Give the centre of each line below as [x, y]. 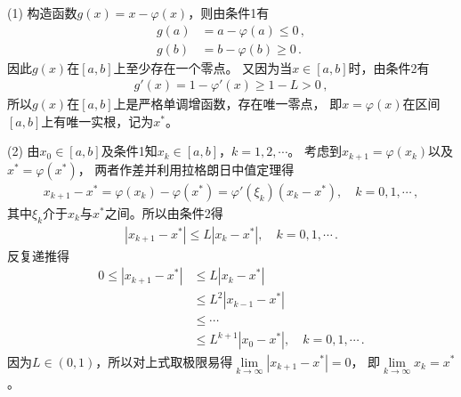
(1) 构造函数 [42, 12]
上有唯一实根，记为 [97, 121]
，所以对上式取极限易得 [164, 361]
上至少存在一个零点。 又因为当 [203, 67]
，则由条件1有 [229, 12]
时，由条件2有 [389, 67]
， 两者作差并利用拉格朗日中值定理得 [186, 169]
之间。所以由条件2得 [164, 212]
